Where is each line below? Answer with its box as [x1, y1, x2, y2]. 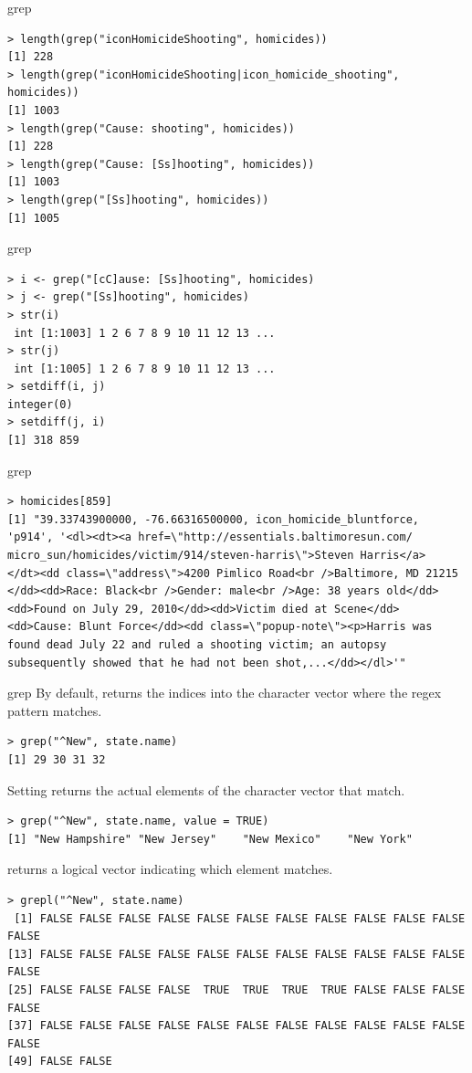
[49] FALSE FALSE [7, 1055, 112, 1068]
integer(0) [7, 397, 73, 411]
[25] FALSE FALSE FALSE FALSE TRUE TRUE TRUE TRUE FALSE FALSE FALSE [7, 983, 466, 996]
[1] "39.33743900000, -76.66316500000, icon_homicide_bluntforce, [7, 512, 420, 526]
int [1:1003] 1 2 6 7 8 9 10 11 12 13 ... [14, 326, 276, 340]
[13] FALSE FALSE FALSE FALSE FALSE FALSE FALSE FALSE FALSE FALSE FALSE [7, 947, 466, 961]
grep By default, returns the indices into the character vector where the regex [7, 683, 442, 702]
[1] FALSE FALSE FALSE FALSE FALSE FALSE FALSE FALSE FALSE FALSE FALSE [14, 911, 466, 925]
